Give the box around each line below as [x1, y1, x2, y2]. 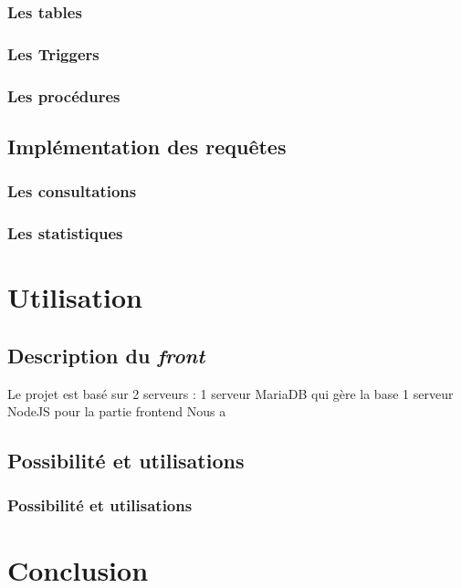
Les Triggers [7, 42, 100, 65]
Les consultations [7, 180, 137, 203]
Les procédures [7, 84, 120, 107]
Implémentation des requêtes [7, 131, 287, 160]
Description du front [7, 341, 205, 369]
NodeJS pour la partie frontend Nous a [7, 402, 226, 421]
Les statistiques [7, 222, 123, 245]
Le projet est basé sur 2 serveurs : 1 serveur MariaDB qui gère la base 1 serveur [7, 383, 454, 403]
